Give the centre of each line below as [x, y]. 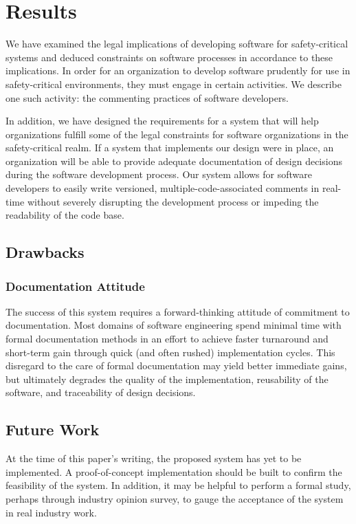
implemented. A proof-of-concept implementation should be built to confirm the [174, 471]
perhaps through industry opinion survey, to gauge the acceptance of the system [175, 498]
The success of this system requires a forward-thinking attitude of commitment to [178, 311]
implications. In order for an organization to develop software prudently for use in [178, 70]
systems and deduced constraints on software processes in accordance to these [169, 57]
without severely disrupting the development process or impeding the [173, 201]
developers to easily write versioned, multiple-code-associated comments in [163, 188]
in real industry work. [51, 512]
